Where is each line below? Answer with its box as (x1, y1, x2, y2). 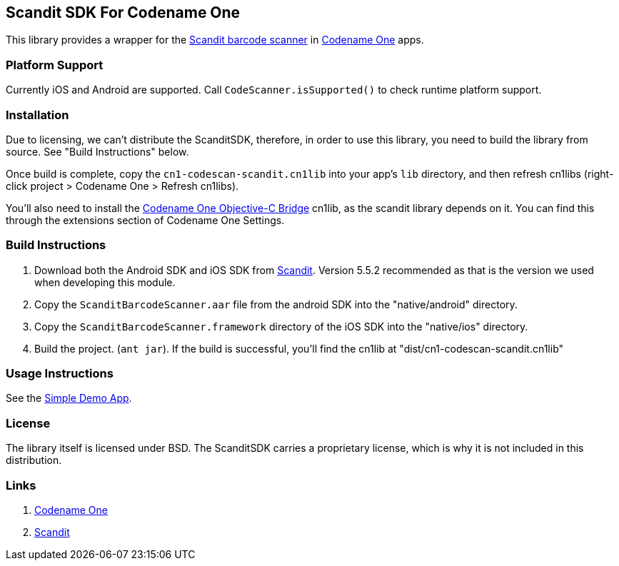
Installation (6, 107, 69, 122)
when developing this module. (34, 276, 176, 288)
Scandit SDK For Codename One (6, 4, 241, 21)
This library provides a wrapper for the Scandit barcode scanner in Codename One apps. (6, 34, 424, 46)
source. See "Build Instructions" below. (6, 145, 189, 158)
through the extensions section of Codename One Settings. (6, 213, 285, 226)
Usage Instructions (6, 366, 114, 381)
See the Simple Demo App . (6, 392, 132, 405)
